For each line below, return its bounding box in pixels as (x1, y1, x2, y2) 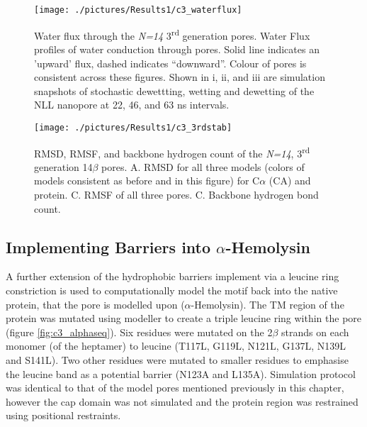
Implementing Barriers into (6, 235, 211, 257)
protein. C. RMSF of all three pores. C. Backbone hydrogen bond (34, 187, 319, 201)
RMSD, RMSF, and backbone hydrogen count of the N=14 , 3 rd (34, 143, 310, 160)
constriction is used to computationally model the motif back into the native (6, 282, 338, 297)
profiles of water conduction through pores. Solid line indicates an (34, 41, 320, 56)
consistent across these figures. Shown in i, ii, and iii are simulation (34, 70, 325, 84)
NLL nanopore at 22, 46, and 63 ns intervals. (34, 97, 230, 112)
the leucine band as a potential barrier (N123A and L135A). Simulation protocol (6, 366, 356, 381)
